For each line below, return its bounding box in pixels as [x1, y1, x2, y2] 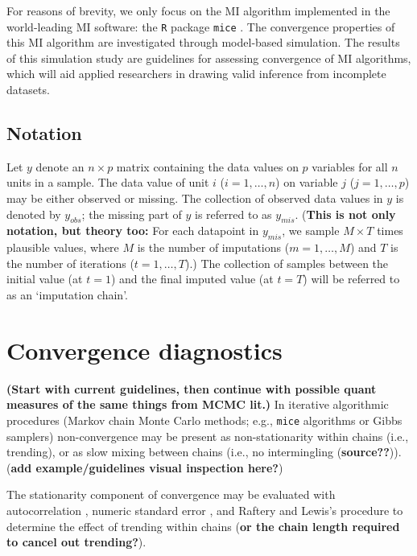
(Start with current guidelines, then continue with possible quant [6, 380, 377, 397]
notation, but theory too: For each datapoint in [6, 222, 259, 239]
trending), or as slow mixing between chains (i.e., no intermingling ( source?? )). [6, 443, 402, 460]
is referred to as [195, 205, 272, 222]
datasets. [6, 81, 50, 98]
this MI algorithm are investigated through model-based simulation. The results [6, 34, 400, 51]
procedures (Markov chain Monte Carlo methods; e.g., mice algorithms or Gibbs [6, 411, 403, 428]
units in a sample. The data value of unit [6, 174, 209, 191]
